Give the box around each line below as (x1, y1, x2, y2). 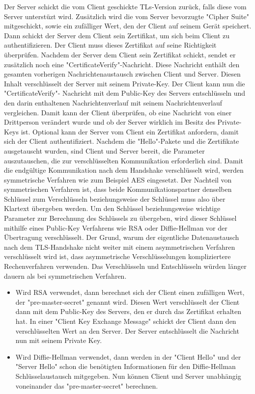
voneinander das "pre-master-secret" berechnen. (15, 380, 158, 391)
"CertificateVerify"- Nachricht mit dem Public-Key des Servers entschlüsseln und (4, 88, 246, 98)
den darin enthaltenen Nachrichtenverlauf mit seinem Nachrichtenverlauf (4, 97, 223, 107)
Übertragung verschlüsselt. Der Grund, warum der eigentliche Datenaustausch (4, 232, 239, 242)
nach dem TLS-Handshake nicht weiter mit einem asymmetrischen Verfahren (4, 241, 235, 252)
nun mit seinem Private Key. (15, 335, 102, 345)
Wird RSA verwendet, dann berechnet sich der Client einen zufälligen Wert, (15, 287, 245, 297)
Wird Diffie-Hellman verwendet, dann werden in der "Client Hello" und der (15, 351, 241, 362)
